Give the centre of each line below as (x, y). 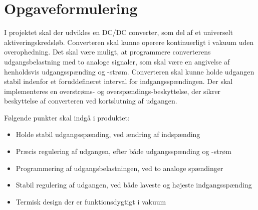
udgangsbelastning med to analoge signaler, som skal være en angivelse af (117, 61)
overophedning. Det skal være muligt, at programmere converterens (107, 52)
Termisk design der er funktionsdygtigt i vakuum (91, 201)
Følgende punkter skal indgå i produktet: (67, 117)
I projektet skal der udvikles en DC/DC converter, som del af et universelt (119, 32)
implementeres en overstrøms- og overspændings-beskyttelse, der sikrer (112, 91)
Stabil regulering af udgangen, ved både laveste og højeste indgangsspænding (134, 185)
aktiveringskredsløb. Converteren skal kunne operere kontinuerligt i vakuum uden (129, 42)
